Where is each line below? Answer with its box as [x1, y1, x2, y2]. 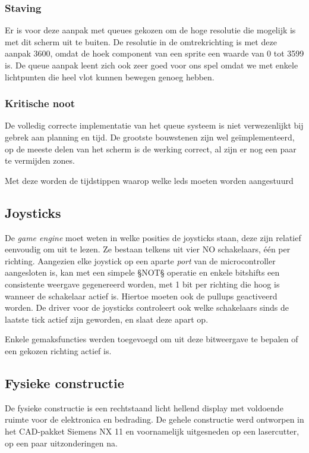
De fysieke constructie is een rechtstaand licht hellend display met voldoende [5, 401, 283, 414]
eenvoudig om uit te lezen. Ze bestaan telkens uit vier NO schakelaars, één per [5, 243, 291, 255]
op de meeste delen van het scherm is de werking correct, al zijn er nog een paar [5, 142, 297, 155]
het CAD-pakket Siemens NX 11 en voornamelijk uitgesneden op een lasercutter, [5, 424, 299, 437]
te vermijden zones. [5, 154, 75, 167]
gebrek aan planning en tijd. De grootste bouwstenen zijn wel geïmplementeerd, [5, 131, 295, 143]
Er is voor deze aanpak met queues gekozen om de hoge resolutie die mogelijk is [5, 24, 296, 36]
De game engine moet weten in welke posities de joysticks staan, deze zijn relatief [5, 231, 301, 243]
